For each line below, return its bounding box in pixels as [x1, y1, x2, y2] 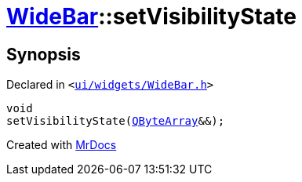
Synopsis [6, 44, 81, 64]
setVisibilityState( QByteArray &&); [6, 115, 225, 128]
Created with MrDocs [6, 138, 117, 152]
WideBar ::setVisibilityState [6, 3, 297, 30]
